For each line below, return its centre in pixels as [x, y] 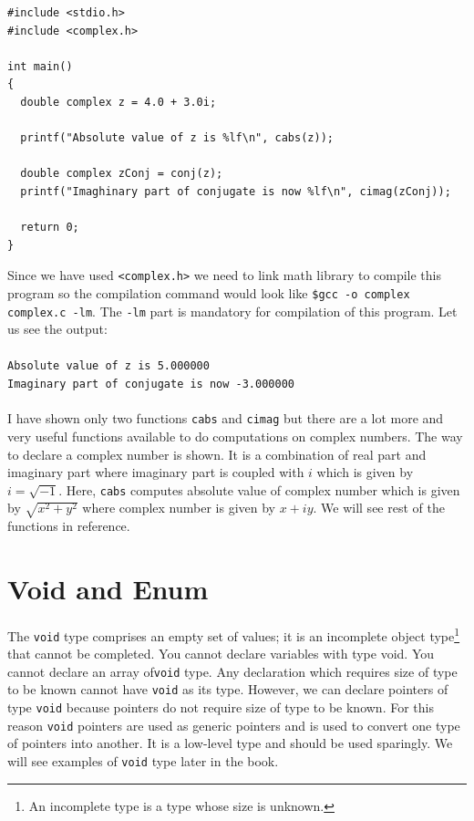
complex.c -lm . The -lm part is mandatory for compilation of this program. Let [232, 311]
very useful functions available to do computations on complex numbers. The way [235, 436]
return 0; [50, 228]
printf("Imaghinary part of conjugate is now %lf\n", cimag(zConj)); [236, 191]
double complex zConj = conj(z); [122, 174]
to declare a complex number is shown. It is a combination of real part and [217, 454]
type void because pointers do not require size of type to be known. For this [221, 707]
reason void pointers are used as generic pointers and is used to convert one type [234, 725]
